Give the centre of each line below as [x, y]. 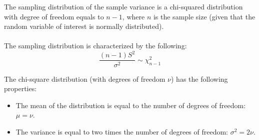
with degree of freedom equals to [54, 16]
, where [133, 16]
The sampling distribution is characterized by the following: [95, 46]
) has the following [199, 78]
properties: [20, 88]
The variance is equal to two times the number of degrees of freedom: [122, 131]
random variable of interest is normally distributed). [84, 26]
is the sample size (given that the [204, 16]
